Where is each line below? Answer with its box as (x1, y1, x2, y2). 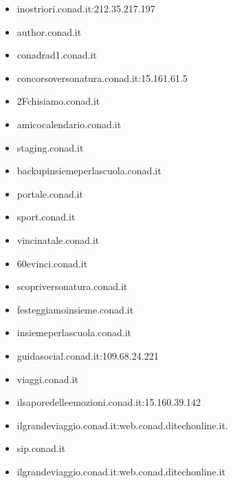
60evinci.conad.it (16, 256, 88, 270)
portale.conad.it (16, 186, 83, 201)
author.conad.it (16, 24, 82, 39)
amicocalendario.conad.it (16, 116, 122, 131)
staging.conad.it (16, 140, 84, 154)
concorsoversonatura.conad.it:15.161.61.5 (16, 70, 188, 85)
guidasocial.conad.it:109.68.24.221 (16, 348, 159, 362)
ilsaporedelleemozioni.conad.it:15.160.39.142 (16, 395, 201, 409)
